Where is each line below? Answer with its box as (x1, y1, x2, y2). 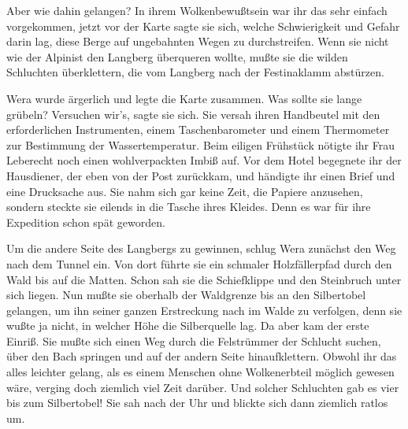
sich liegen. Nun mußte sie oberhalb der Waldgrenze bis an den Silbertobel (6, 287, 366, 303)
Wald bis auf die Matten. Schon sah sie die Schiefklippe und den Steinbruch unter (6, 271, 402, 287)
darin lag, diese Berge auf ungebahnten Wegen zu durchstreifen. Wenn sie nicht (6, 33, 389, 50)
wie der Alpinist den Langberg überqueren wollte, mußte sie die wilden (6, 48, 348, 65)
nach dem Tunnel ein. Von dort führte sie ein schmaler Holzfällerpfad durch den (6, 255, 392, 272)
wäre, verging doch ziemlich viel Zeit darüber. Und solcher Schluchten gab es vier (6, 379, 399, 395)
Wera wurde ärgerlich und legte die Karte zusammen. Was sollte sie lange (6, 90, 362, 106)
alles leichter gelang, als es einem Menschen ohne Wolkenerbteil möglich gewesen (6, 364, 395, 380)
